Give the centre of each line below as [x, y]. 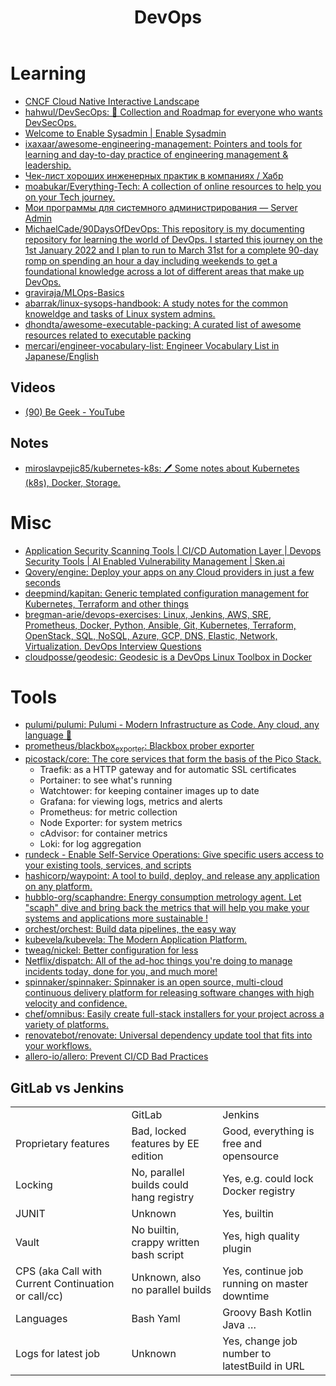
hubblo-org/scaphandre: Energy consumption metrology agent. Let [163, 897]
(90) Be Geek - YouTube [74, 412]
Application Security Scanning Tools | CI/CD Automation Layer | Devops [173, 550]
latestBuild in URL [263, 1366]
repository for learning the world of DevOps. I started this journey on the [173, 239]
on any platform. [58, 887]
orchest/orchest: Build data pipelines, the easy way [130, 929]
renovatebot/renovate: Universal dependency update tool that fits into [168, 1035]
